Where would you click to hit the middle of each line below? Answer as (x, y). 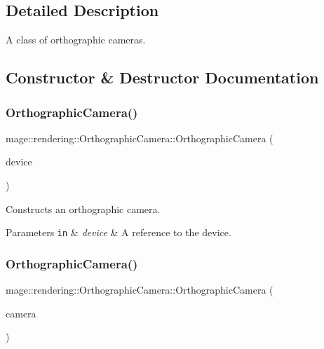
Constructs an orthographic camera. (83, 208)
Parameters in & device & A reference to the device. (119, 232)
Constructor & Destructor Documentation (162, 77)
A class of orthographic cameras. (76, 40)
